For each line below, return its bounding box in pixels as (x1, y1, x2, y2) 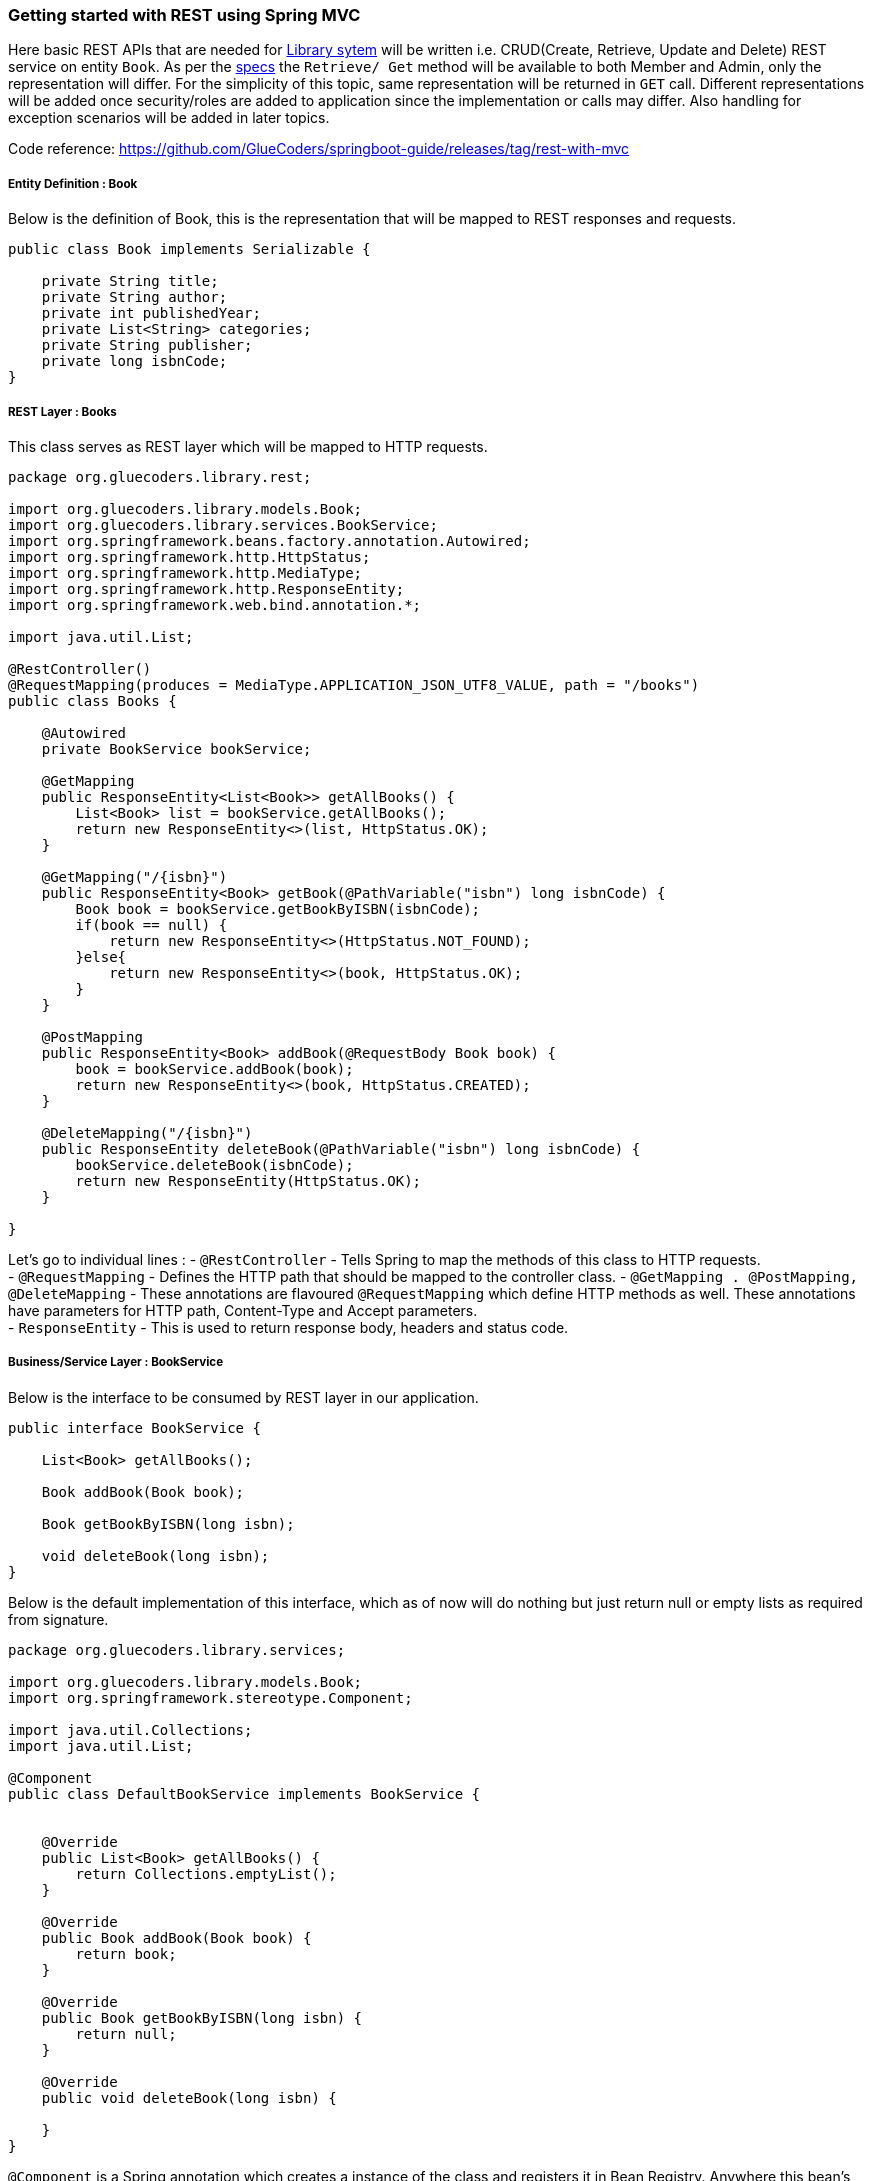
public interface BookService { (8, 1419, 261, 1436)
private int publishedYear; (41, 305, 261, 322)
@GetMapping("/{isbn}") (41, 868, 228, 885)
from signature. (8, 1610, 109, 1628)
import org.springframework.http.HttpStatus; (8, 548, 371, 565)
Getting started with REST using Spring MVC (8, 5, 361, 25)
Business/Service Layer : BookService (8, 1355, 224, 1370)
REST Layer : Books (8, 404, 117, 419)
